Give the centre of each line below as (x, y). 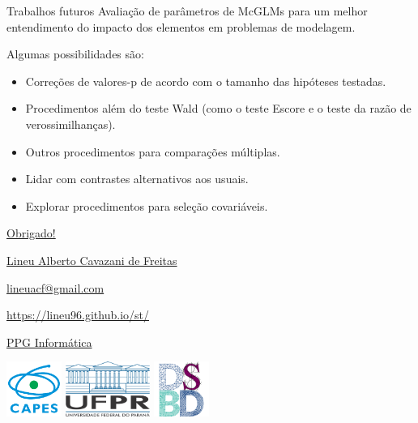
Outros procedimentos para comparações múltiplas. (153, 151)
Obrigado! (31, 233)
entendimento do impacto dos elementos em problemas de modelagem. (181, 26)
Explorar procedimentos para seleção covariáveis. (147, 205)
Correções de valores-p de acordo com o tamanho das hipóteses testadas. (206, 81)
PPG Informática (49, 342)
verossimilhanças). (70, 124)
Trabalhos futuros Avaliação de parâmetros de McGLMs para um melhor (187, 11)
